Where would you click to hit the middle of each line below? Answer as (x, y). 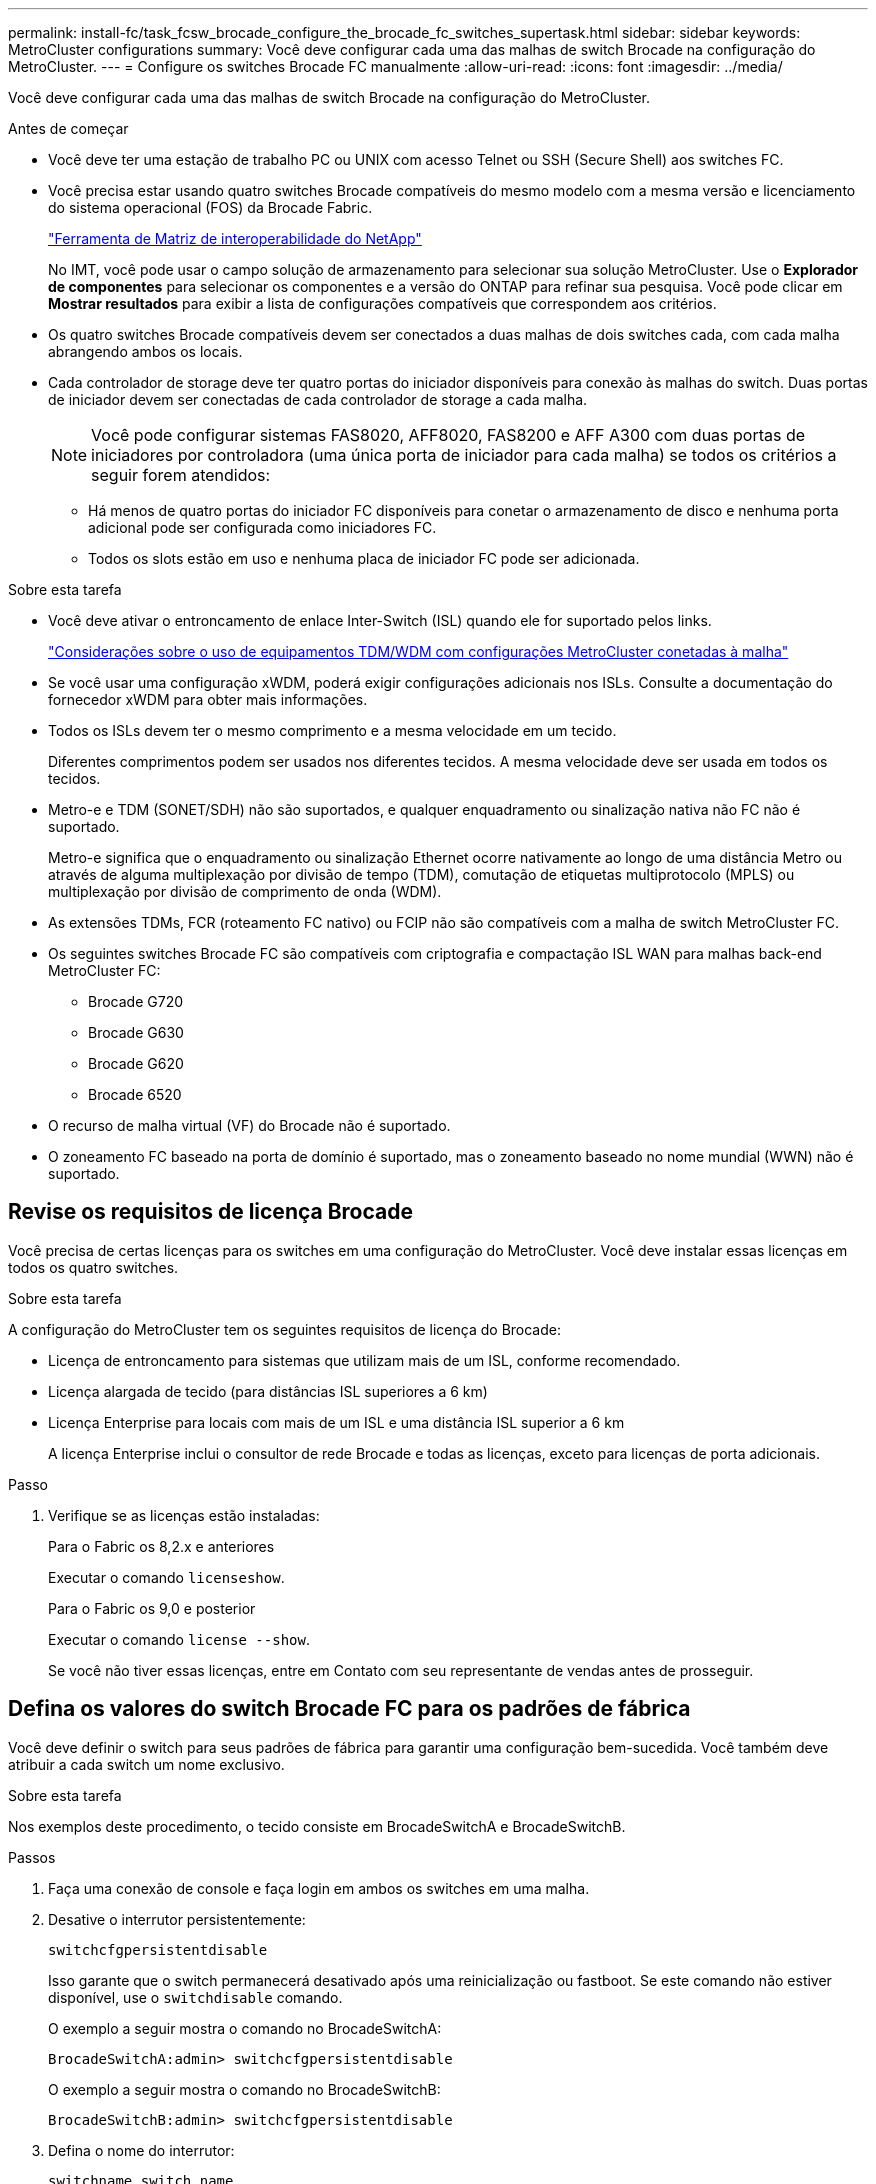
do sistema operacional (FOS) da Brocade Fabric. (210, 207)
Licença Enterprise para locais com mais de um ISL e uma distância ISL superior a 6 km (336, 1422)
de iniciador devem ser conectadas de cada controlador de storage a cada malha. (318, 399)
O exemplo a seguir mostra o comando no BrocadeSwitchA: (245, 2028)
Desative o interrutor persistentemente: (177, 1919)
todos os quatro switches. (93, 1267)
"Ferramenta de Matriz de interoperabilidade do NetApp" (235, 238)
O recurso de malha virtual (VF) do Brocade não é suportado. (249, 1125)
